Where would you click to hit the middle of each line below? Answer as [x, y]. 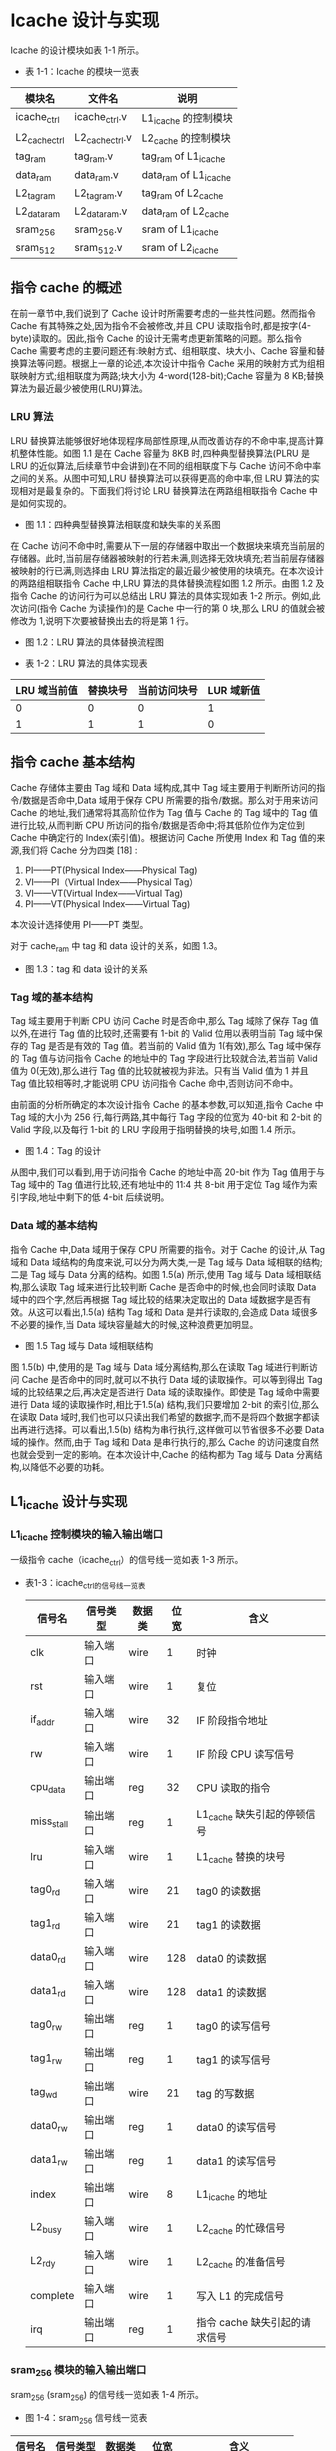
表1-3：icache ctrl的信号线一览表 [85, 1583]
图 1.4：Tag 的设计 [63, 1151]
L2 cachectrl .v [103, 138]
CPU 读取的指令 [233, 1788]
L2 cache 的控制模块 [186, 139]
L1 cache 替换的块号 [241, 1857]
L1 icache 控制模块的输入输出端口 [86, 1535]
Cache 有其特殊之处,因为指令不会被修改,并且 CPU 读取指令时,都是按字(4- [161, 326]
